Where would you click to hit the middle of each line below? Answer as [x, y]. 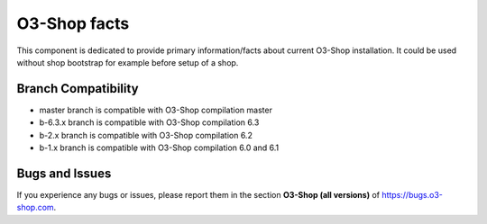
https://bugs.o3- [413, 194]
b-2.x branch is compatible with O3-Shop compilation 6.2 [146, 135]
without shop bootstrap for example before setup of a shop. [128, 62]
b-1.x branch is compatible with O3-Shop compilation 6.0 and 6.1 [159, 148]
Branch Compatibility [78, 89]
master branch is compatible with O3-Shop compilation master [156, 110]
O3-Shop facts [73, 23]
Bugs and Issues [64, 173]
